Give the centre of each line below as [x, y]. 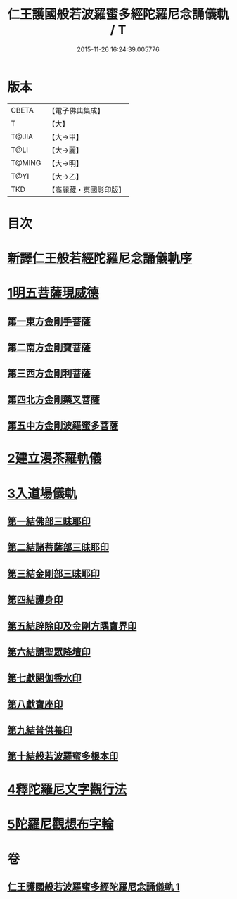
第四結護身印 [35, 600]
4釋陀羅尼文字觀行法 [67, 789]
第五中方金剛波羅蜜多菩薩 [63, 426]
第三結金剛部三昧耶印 [53, 574]
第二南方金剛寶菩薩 [49, 348]
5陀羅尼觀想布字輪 [60, 824]
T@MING [26, 162]
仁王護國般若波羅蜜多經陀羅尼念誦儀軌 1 [94, 887]
